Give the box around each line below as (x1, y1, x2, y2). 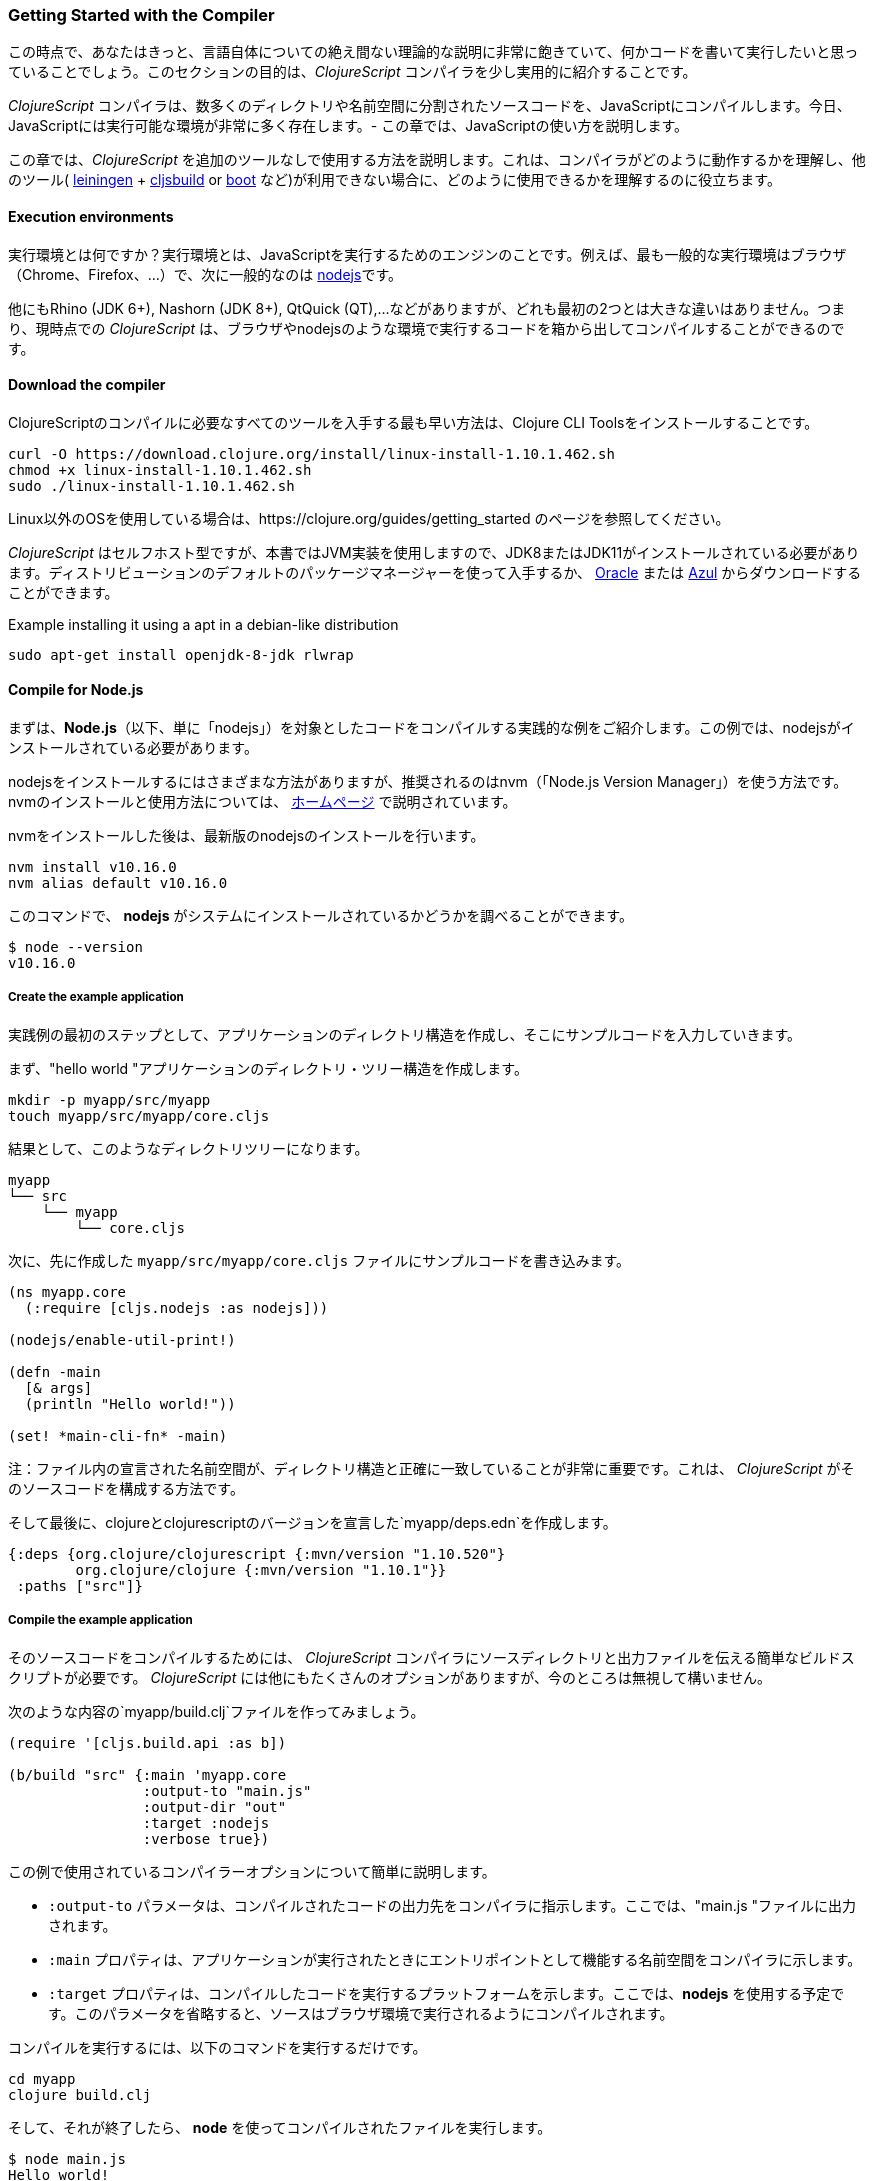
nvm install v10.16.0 (8, 859, 177, 876)
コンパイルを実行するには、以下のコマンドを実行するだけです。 (8, 2038, 427, 2056)
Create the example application (8, 990, 184, 1005)
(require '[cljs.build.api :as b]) (8, 1734, 287, 1751)
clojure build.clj (8, 2086, 152, 2103)
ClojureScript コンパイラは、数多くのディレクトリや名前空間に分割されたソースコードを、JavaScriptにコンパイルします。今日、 (8, 97, 851, 115)
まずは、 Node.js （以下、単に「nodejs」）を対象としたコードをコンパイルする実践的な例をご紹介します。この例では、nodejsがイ (8, 719, 855, 737)
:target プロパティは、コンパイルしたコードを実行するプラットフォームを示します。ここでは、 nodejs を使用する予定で (48, 1984, 845, 2002)
